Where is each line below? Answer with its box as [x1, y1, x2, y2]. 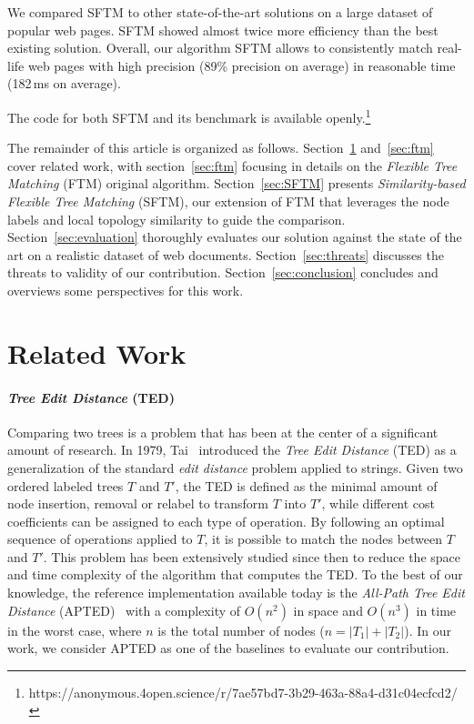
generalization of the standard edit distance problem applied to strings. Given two [7, 458, 463, 477]
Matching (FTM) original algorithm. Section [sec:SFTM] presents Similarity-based [7, 174, 466, 193]
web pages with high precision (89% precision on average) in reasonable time [27, 55, 456, 75]
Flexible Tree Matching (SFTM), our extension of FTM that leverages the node [7, 192, 449, 210]
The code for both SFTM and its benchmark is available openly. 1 [7, 105, 371, 126]
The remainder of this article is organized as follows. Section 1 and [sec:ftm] [7, 138, 434, 157]
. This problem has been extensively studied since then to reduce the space [43, 547, 460, 566]
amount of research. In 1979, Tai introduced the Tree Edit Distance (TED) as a [7, 440, 457, 459]
